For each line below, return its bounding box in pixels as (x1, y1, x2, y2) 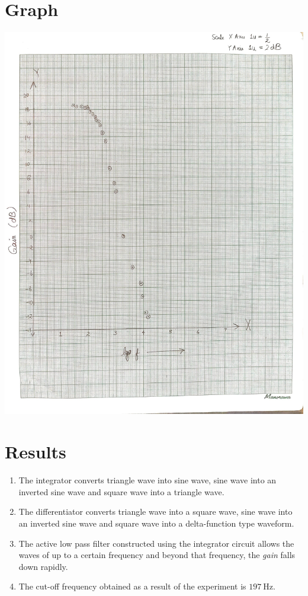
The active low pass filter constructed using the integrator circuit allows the (18, 537, 294, 549)
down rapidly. (18, 560, 68, 572)
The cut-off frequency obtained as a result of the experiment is (18, 580, 246, 592)
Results (5, 439, 66, 464)
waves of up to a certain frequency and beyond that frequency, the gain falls (18, 549, 296, 561)
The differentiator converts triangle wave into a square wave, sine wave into (18, 505, 293, 518)
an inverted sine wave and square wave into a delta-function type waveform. (18, 517, 294, 529)
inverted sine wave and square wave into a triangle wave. (18, 485, 224, 498)
